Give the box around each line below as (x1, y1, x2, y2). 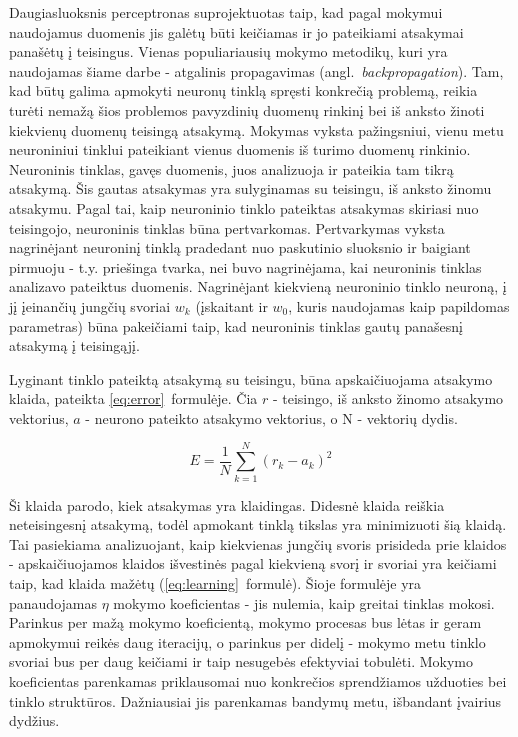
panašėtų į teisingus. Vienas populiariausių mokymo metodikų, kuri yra (9, 41, 448, 62)
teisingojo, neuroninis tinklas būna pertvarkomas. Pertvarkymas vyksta (9, 217, 445, 238)
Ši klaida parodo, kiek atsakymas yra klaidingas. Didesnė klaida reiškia (9, 494, 445, 515)
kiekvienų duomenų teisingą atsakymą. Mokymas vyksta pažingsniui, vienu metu (9, 119, 504, 140)
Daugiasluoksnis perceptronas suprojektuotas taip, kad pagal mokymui (9, 2, 443, 22)
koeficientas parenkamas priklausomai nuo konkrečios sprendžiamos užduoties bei (9, 670, 507, 691)
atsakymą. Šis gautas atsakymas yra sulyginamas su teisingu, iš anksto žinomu (9, 178, 492, 199)
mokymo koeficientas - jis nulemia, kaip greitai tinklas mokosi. (113, 592, 495, 613)
